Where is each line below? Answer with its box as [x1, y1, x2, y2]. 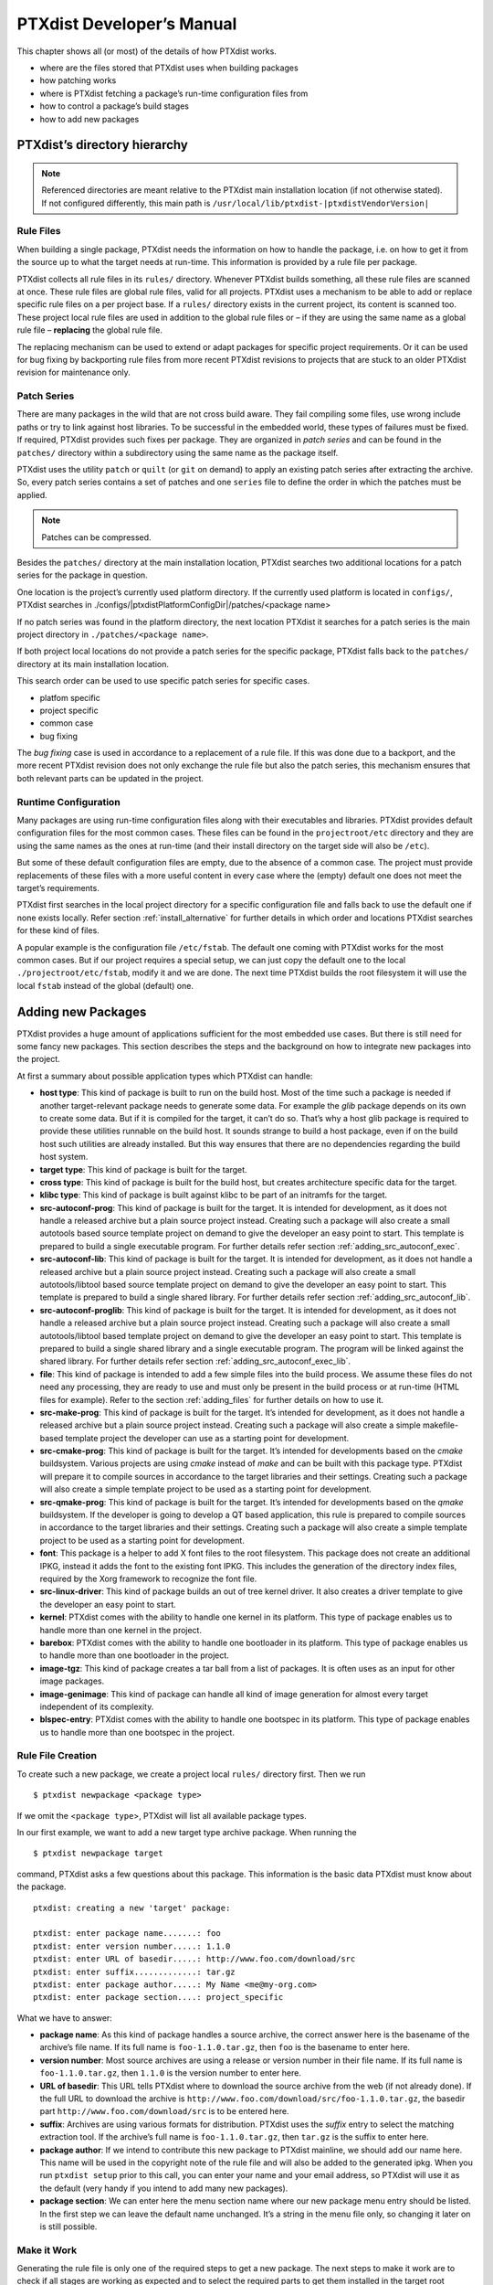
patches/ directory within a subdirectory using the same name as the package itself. [16, 447, 339, 458]
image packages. [39, 1675, 105, 1686]
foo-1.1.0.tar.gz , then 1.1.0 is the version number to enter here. [39, 2067, 301, 2078]
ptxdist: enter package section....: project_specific [33, 1993, 284, 2003]
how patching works [39, 75, 117, 86]
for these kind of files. [16, 925, 100, 936]
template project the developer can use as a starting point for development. [65, 1432, 350, 1443]
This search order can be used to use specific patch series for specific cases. [16, 675, 310, 686]
